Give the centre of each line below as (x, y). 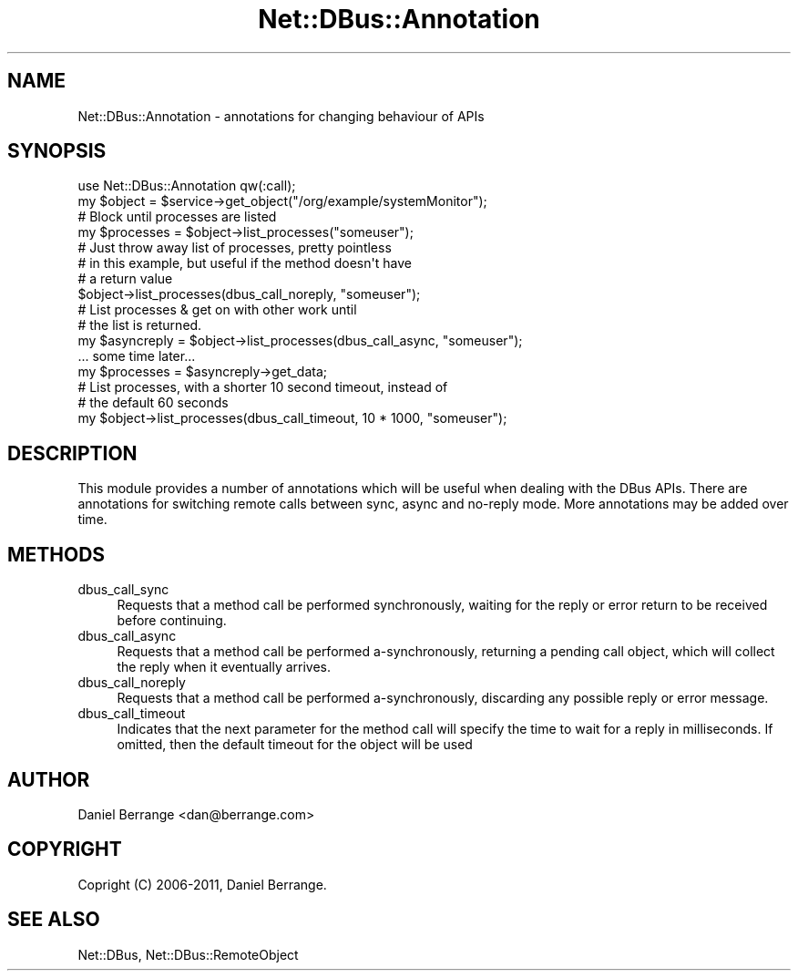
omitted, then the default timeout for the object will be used (295, 745)
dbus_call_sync (123, 590)
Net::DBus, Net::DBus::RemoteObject (188, 954)
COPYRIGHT (65, 849)
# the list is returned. (140, 325)
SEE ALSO (54, 920)
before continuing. (172, 621)
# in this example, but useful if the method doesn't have (245, 263)
